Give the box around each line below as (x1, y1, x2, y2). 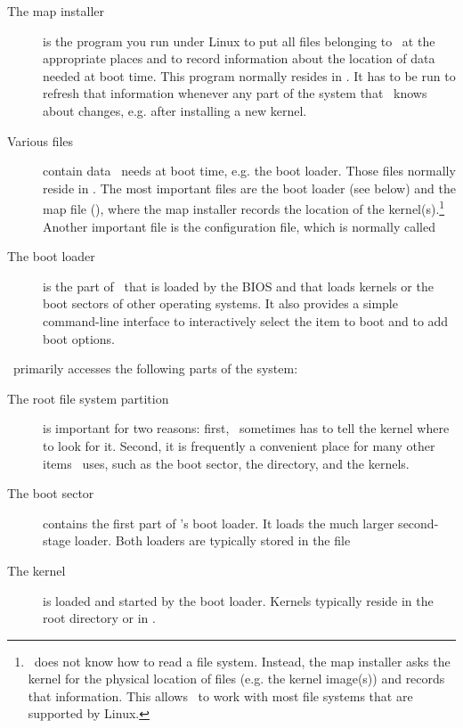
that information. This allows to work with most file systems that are (28, 686, 413, 705)
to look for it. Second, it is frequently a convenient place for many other (43, 436, 435, 454)
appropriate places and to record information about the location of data (43, 49, 435, 68)
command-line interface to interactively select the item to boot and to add (43, 311, 449, 330)
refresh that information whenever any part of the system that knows (43, 84, 427, 102)
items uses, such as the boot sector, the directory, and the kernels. (43, 454, 410, 472)
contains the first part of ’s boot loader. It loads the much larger (43, 513, 394, 532)
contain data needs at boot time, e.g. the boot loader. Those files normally (43, 161, 456, 180)
